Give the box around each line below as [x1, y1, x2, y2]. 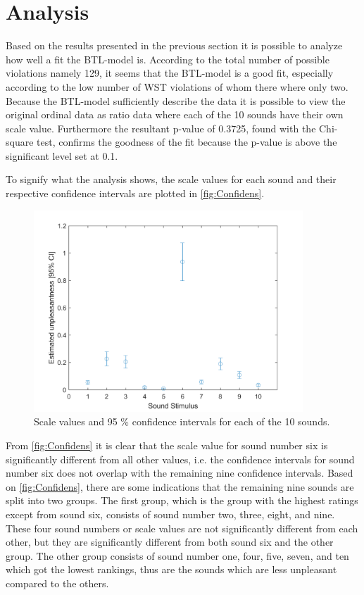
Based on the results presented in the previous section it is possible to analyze [6, 38, 343, 53]
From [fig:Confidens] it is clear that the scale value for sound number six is [6, 438, 328, 453]
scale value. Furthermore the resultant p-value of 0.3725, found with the [6, 120, 316, 135]
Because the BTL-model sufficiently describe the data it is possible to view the [6, 93, 346, 108]
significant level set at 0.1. [6, 148, 118, 163]
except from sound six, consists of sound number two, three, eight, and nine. [6, 507, 335, 521]
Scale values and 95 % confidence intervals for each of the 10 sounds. [34, 414, 330, 429]
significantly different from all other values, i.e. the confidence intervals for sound [6, 451, 355, 466]
